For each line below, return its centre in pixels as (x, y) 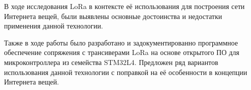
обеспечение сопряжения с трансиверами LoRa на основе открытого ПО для (122, 52)
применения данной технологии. (54, 26)
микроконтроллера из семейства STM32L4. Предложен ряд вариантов (111, 62)
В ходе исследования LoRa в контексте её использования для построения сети (124, 6)
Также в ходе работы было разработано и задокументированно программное (121, 42)
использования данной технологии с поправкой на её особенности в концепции (126, 72)
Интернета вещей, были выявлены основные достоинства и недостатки (113, 16)
